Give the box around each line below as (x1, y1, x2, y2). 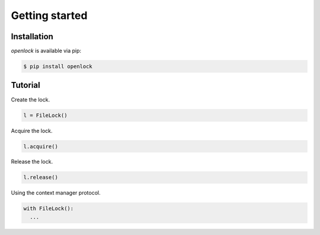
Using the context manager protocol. (11, 189, 101, 196)
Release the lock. (11, 158, 53, 166)
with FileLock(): (23, 205, 74, 212)
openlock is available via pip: (11, 47, 82, 55)
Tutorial (11, 80, 41, 90)
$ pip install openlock (23, 63, 93, 70)
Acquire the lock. (11, 127, 53, 134)
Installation (11, 31, 53, 42)
